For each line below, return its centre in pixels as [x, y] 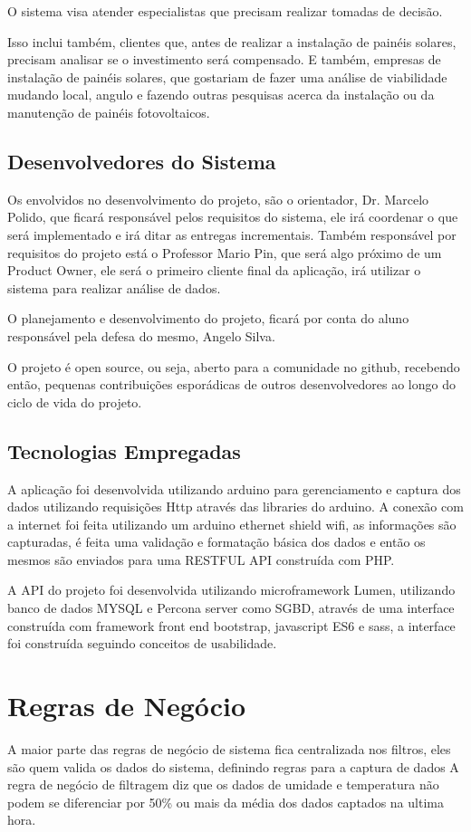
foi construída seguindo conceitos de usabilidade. [142, 643]
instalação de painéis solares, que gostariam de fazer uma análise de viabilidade [227, 77]
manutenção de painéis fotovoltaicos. [109, 112]
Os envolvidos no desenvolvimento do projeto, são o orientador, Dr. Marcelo [218, 199]
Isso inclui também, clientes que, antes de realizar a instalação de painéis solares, [232, 41]
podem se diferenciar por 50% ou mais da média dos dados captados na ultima [226, 802]
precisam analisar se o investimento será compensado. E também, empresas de [224, 59]
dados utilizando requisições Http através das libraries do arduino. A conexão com [235, 507]
